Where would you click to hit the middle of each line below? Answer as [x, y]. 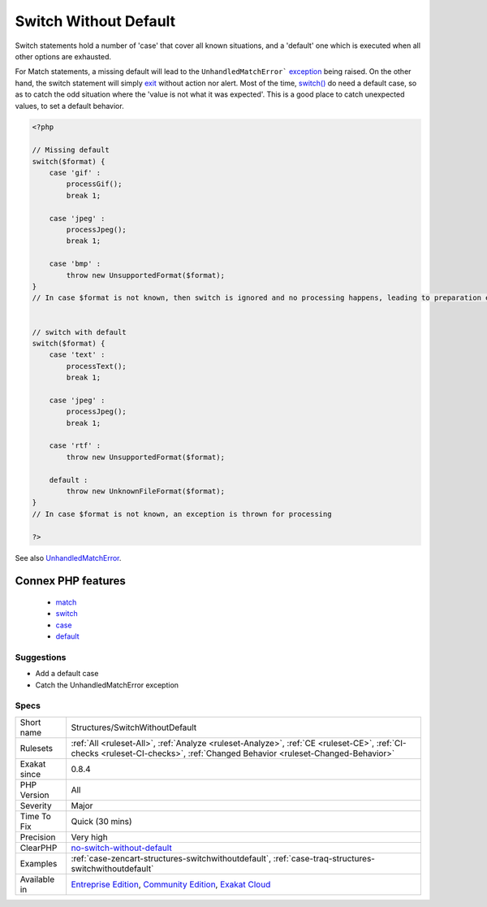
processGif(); [94, 184]
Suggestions [41, 657]
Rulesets [36, 748]
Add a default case [67, 674]
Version [34, 795]
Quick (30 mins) [102, 821]
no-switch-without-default [121, 848]
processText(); [97, 366]
